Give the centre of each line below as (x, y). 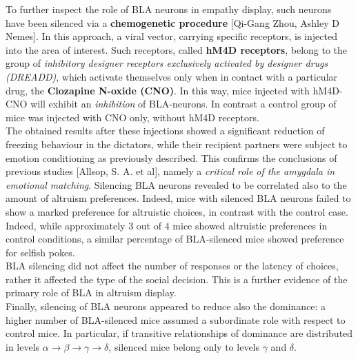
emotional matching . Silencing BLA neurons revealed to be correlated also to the (176, 184)
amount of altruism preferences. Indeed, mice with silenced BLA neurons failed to (178, 198)
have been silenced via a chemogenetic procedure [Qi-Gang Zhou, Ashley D (172, 22)
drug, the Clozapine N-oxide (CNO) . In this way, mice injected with (158, 90)
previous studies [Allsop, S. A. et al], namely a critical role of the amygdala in (170, 171)
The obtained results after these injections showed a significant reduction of (165, 131)
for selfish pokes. (40, 252)
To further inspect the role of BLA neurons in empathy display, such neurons (169, 9)
